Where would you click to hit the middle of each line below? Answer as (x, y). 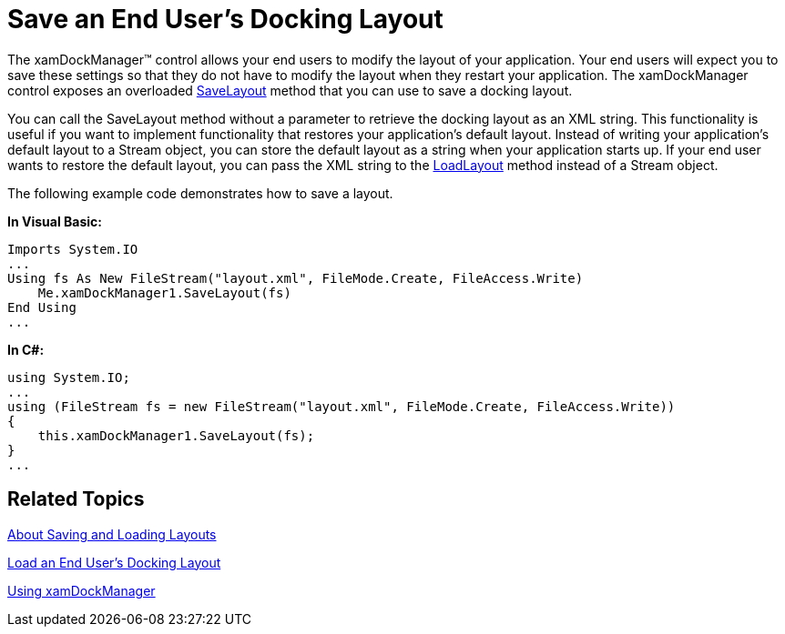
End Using (42, 307)
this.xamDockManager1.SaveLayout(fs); (176, 435)
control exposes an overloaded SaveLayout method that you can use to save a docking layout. (290, 90)
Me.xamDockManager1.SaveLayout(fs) (164, 292)
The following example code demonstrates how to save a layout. (200, 193)
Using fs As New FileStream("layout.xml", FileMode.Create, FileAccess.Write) (296, 278)
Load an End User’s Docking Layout (114, 562)
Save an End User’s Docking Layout (225, 19)
